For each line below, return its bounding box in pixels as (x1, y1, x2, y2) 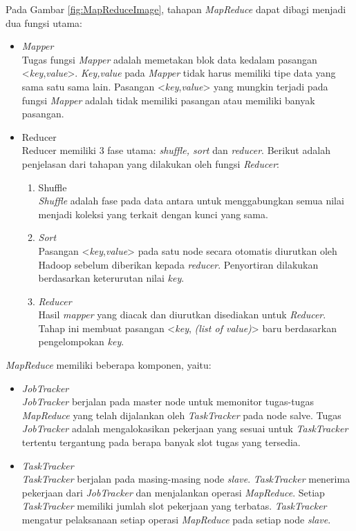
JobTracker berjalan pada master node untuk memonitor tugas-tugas (21, 394, 314, 409)
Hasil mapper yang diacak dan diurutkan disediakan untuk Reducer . (38, 307, 326, 322)
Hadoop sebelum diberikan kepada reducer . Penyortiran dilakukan (38, 257, 319, 271)
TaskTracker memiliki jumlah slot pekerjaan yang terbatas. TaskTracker (21, 499, 327, 513)
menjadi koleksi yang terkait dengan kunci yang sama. (38, 206, 268, 221)
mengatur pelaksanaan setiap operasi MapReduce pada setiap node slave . (21, 512, 331, 526)
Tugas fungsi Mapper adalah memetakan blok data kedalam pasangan (21, 52, 317, 66)
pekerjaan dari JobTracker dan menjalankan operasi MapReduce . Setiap (21, 485, 325, 499)
